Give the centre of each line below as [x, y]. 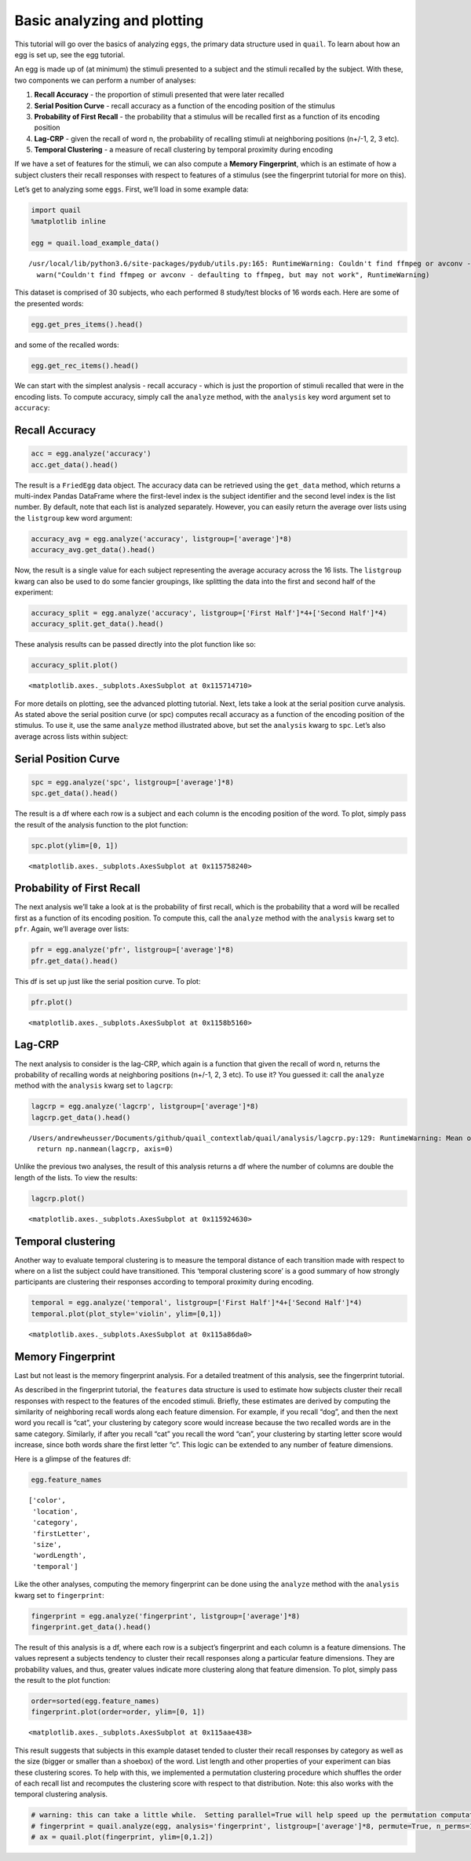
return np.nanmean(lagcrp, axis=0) [105, 1149]
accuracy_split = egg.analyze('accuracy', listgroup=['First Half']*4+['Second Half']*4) [209, 613]
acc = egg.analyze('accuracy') [91, 454]
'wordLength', [60, 1556]
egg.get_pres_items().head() [87, 324]
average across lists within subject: [71, 736]
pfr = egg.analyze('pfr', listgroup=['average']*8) [133, 950]
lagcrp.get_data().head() [81, 1117]
